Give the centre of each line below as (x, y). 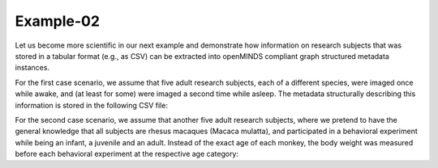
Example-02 (58, 21)
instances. (32, 68)
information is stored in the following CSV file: (91, 105)
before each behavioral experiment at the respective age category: (127, 154)
